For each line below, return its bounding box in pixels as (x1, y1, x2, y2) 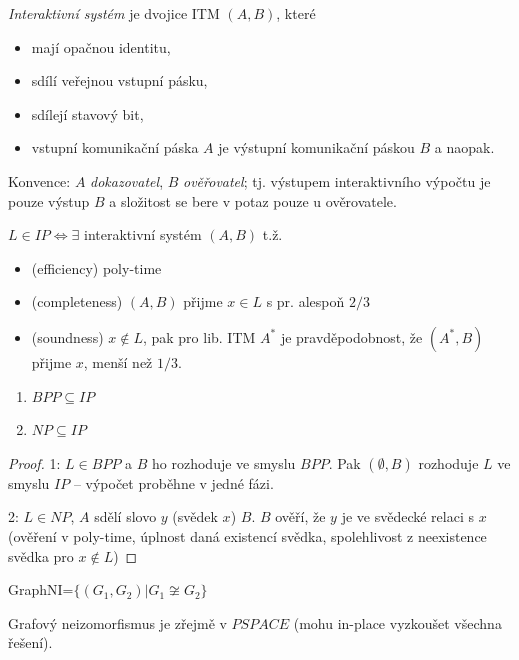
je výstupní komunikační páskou (218, 137, 415, 158)
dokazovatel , (90, 170, 164, 191)
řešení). (8, 632, 53, 653)
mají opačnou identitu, (31, 36, 171, 57)
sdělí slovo (94, 506, 157, 527)
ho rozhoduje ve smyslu (152, 452, 296, 473)
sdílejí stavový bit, (31, 103, 144, 124)
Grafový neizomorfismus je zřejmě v (8, 612, 227, 633)
